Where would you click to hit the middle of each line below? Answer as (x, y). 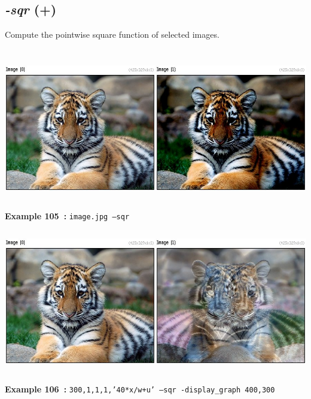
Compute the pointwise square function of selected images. (112, 34)
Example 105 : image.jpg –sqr (67, 215)
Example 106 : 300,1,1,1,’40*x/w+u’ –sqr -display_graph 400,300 (140, 389)
